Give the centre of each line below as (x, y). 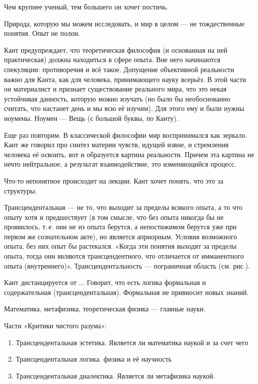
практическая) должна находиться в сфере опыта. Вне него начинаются (112, 59)
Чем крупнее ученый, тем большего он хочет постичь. (86, 6)
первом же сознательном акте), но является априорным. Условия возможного (121, 236)
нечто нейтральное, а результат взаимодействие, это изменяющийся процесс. (120, 164)
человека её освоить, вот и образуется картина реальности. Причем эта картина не (129, 154)
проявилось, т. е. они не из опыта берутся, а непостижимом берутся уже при (120, 227)
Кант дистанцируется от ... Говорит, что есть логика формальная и (105, 282)
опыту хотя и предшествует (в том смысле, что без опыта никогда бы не (114, 217)
